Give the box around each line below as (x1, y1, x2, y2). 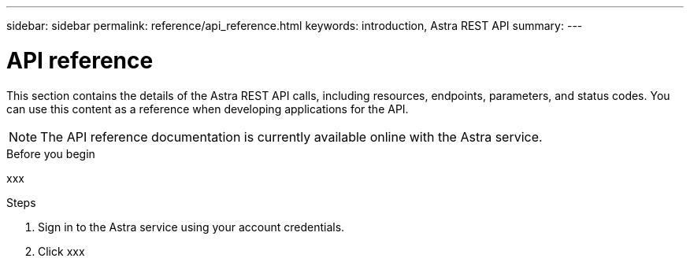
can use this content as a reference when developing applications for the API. (6, 101, 409, 116)
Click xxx (38, 244, 85, 258)
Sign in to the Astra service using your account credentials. (38, 220, 345, 234)
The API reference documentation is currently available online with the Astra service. (40, 128, 543, 145)
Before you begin (6, 146, 95, 161)
